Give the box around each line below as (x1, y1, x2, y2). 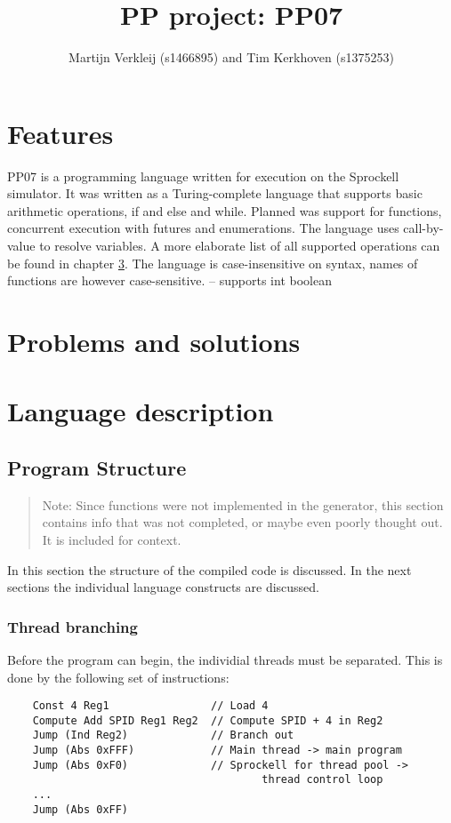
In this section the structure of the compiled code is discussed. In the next (7, 560, 412, 579)
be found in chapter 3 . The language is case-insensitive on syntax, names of (7, 253, 418, 272)
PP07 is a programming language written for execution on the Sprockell (7, 166, 399, 185)
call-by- (403, 219, 444, 237)
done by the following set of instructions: (7, 667, 230, 686)
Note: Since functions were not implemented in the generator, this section (42, 495, 444, 514)
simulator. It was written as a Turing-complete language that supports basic (7, 184, 423, 203)
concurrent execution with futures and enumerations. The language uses (7, 219, 399, 237)
